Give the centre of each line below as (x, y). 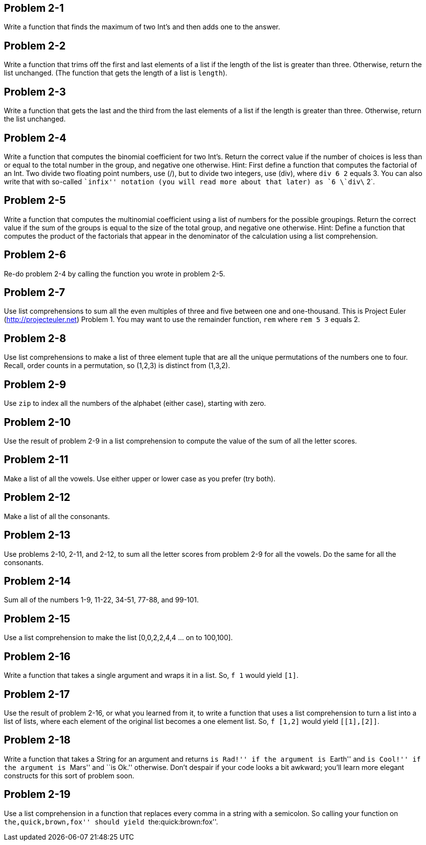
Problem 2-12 (37, 497)
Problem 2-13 (37, 535)
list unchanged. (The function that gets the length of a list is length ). (116, 73)
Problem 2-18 (37, 740)
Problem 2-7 (35, 293)
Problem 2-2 (35, 46)
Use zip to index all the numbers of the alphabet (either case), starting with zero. (135, 403)
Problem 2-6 (35, 255)
